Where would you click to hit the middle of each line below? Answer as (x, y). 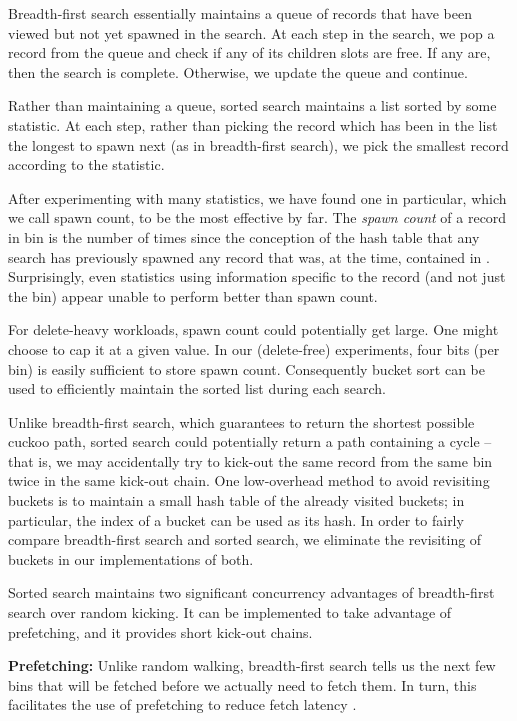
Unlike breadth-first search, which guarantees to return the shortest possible (241, 421)
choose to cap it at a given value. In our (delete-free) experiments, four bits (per (254, 348)
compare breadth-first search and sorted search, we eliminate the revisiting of (245, 539)
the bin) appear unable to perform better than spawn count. (193, 295)
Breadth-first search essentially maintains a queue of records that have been (240, 13)
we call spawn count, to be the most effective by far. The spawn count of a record (257, 217)
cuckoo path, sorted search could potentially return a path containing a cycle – (250, 441)
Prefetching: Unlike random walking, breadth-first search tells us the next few (252, 665)
